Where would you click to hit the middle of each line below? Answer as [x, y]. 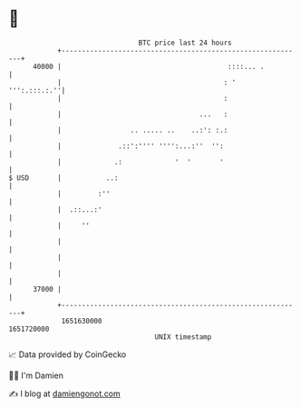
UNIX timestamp [183, 337]
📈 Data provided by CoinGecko [68, 354]
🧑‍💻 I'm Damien [36, 375]
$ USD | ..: [63, 178]
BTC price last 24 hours [185, 43]
